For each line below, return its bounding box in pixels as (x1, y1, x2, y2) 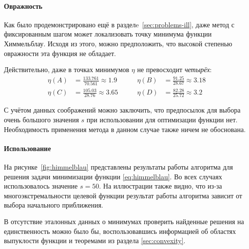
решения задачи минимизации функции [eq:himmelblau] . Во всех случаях (4, 171, 222, 181)
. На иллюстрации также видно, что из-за (99, 181, 222, 191)
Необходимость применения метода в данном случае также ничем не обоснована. (4, 124, 246, 134)
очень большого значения (4, 115, 79, 125)
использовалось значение (4, 181, 78, 191)
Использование (4, 143, 51, 153)
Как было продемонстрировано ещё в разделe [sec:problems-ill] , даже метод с (4, 19, 234, 29)
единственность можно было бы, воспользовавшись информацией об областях (4, 226, 236, 236)
